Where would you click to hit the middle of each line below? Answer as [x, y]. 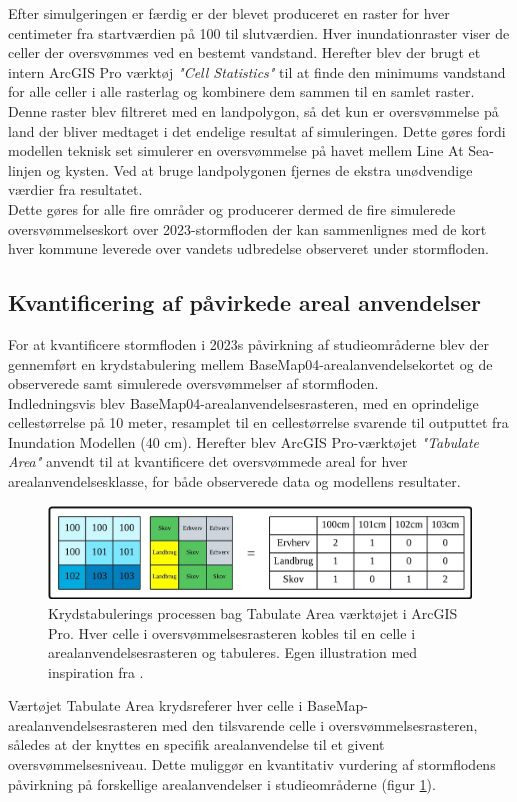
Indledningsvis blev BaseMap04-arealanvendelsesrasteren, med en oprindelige [243, 402]
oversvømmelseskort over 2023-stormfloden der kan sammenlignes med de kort [247, 228]
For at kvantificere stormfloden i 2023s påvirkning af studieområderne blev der [249, 343]
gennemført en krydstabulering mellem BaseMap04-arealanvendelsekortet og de [250, 363]
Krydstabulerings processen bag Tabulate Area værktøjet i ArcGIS [253, 612]
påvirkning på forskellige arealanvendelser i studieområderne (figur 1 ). [222, 783]
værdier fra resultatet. [75, 189]
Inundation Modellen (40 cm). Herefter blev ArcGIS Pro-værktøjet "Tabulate [244, 441]
